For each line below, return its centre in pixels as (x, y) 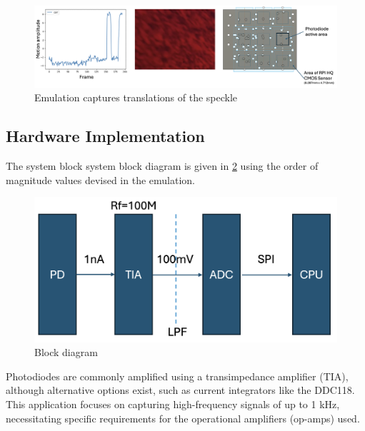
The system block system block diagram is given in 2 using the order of (162, 166)
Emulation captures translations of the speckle (136, 97)
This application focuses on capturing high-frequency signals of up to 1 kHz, (173, 404)
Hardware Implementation (105, 136)
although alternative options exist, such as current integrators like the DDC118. (180, 390)
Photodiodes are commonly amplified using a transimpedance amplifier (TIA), (177, 376)
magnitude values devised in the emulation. (100, 179)
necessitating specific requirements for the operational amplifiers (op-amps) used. (183, 418)
